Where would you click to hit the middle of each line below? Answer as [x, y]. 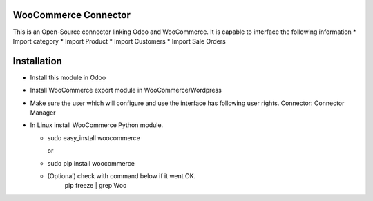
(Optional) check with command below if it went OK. [122, 175]
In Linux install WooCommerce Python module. [97, 125]
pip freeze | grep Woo [96, 186]
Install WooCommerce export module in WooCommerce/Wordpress [126, 90]
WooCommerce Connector [71, 15]
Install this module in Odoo [68, 77]
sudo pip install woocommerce [91, 163]
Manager [43, 112]
